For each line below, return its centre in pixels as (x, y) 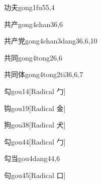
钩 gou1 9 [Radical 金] (35, 108)
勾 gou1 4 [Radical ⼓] (35, 91)
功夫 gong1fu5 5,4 (29, 7)
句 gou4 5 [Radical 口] (35, 175)
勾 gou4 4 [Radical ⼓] (35, 141)
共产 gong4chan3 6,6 (34, 24)
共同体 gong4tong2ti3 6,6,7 (44, 74)
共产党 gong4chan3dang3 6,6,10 (51, 41)
